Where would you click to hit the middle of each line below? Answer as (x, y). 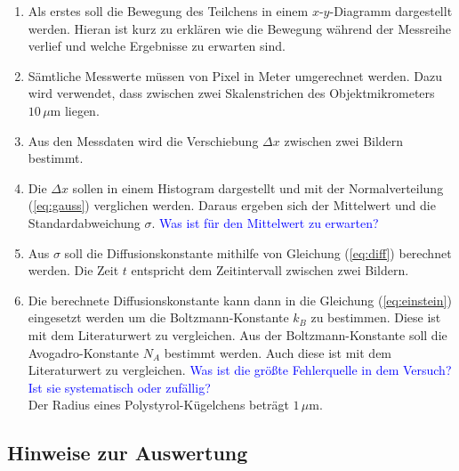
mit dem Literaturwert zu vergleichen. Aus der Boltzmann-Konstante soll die (238, 334)
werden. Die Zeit (73, 270)
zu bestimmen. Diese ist (376, 317)
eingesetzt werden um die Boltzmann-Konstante (158, 317)
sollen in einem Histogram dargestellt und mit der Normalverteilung (258, 187)
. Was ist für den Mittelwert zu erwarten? (265, 222)
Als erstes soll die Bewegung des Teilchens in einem (168, 11)
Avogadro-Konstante (83, 352)
